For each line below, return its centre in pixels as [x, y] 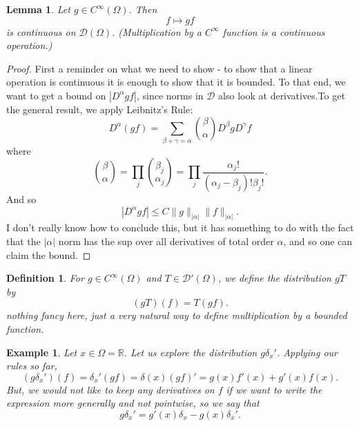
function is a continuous [274, 31]
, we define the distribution [274, 278]
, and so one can [318, 241]
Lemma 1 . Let [38, 9]
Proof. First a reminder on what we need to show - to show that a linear [159, 68]
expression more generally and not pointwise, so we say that [133, 403]
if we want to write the [274, 389]
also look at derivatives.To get [282, 95]
